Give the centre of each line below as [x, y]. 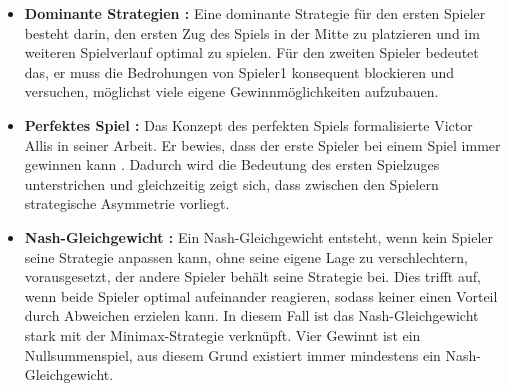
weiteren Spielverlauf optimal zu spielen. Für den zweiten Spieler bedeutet [251, 52]
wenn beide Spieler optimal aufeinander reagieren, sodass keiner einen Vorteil [261, 295]
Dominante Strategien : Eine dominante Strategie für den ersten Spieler [255, 13]
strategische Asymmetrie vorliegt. [127, 203]
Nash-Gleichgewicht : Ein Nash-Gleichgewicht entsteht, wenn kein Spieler [259, 236]
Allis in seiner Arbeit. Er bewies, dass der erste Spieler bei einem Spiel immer [262, 144]
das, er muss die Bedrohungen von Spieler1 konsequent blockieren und [239, 71]
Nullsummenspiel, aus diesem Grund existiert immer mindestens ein [232, 354]
